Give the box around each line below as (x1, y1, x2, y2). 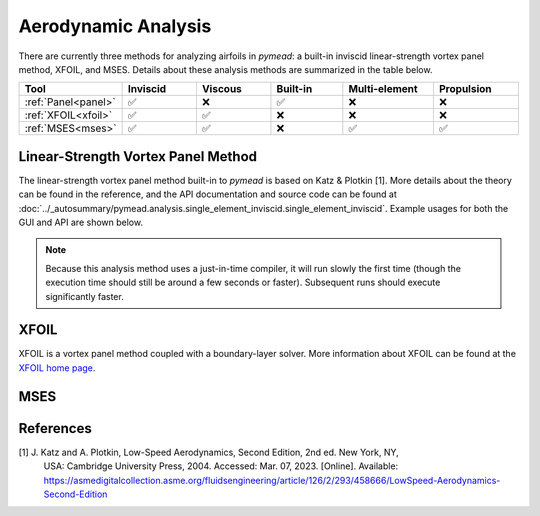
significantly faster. (45, 290, 124, 302)
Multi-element (348, 82, 419, 96)
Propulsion (438, 82, 492, 96)
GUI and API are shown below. (18, 216, 144, 229)
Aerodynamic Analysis (18, 15, 212, 37)
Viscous (201, 82, 242, 96)
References (18, 420, 92, 437)
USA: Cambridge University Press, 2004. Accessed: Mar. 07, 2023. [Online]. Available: (43, 460, 399, 472)
